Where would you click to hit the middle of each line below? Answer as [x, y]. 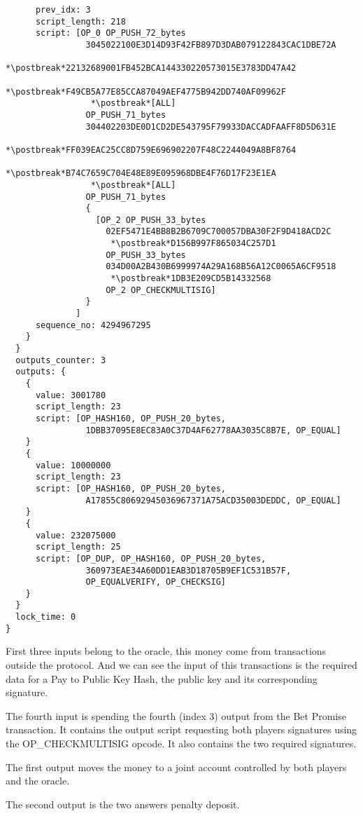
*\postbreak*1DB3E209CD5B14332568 [191, 279]
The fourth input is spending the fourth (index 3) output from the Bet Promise [176, 715]
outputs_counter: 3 [61, 360]
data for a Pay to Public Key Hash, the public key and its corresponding [162, 678]
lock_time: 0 [46, 617]
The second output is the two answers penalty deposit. [123, 804]
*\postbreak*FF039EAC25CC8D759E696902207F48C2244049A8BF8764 [151, 150]
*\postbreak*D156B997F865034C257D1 [193, 244]
